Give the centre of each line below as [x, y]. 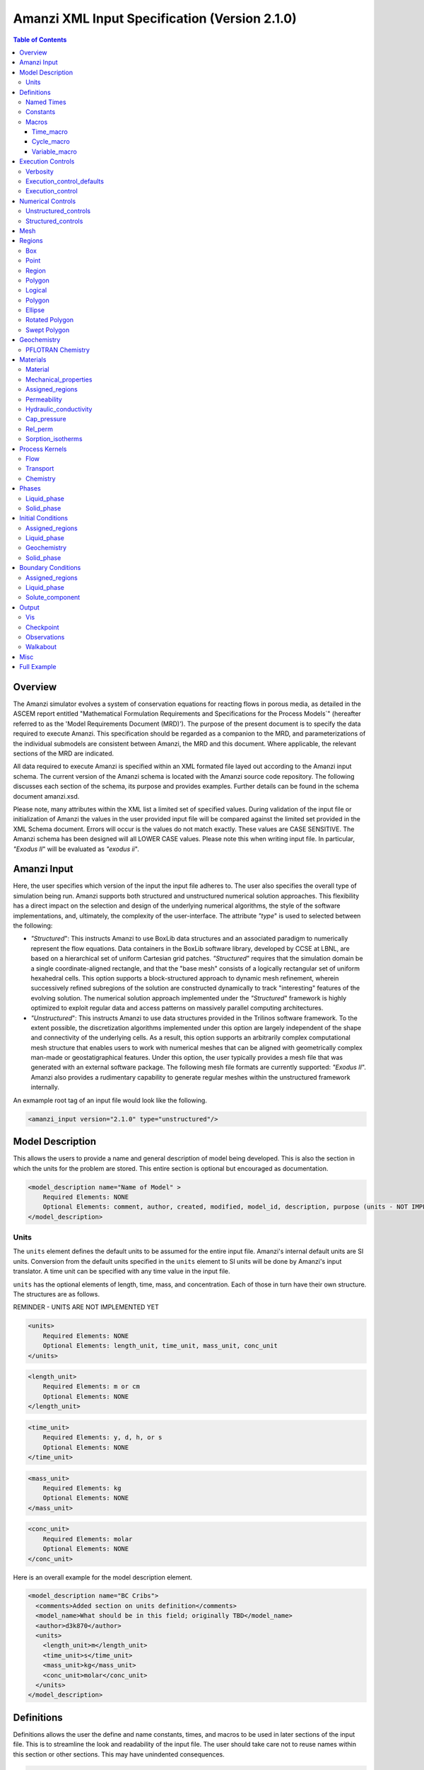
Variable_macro [55, 152]
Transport [40, 469]
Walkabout [41, 647]
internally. [45, 1087]
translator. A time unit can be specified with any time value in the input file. [122, 1272]
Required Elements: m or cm [92, 1387]
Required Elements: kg [82, 1488]
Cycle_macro [51, 142]
